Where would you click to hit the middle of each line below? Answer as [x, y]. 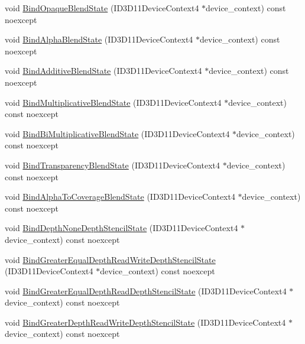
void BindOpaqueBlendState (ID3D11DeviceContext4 [102, 8]
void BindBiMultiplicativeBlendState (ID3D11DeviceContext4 [117, 133]
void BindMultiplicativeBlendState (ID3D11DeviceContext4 [113, 102]
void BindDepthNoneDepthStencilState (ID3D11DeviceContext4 [121, 228]
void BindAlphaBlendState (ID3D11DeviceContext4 [99, 39]
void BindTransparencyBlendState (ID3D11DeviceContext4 [112, 165]
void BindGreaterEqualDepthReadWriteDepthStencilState [110, 259]
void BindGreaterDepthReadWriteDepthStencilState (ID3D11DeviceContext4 [145, 322]
